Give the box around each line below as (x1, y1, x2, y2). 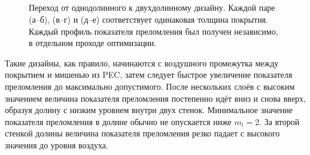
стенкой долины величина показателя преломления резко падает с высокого (5, 127, 280, 139)
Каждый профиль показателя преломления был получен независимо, (29, 25, 278, 37)
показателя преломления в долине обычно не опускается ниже (5, 115, 232, 127)
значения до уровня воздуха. (5, 138, 108, 151)
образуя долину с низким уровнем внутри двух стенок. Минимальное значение (5, 104, 293, 116)
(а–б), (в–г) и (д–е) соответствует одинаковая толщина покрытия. (29, 13, 268, 25)
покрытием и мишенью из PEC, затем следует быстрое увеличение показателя (5, 68, 293, 81)
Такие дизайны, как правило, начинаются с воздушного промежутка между (5, 56, 279, 69)
